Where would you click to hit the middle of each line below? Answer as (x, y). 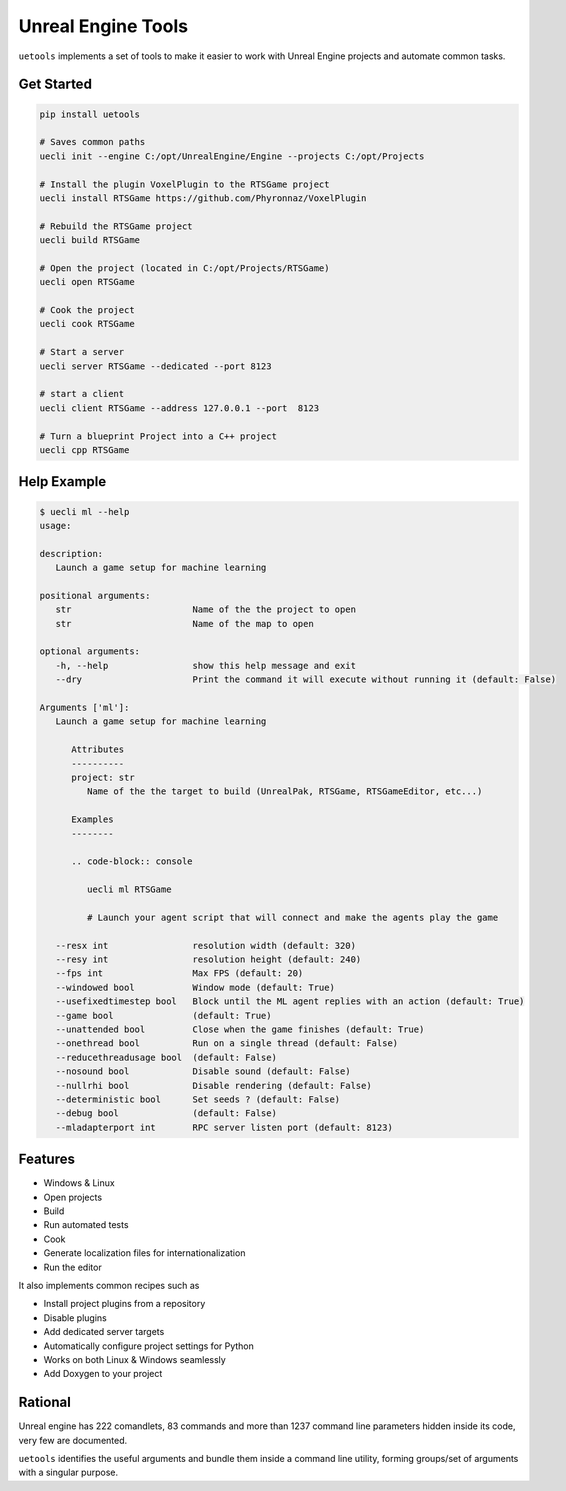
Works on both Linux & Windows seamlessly (135, 1359)
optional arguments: (89, 651)
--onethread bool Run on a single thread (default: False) (227, 1043)
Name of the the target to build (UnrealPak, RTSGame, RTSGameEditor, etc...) (284, 791)
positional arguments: (95, 595)
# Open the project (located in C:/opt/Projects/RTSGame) (184, 268)
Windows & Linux (79, 1183)
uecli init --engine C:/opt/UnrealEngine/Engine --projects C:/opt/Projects (232, 156)
